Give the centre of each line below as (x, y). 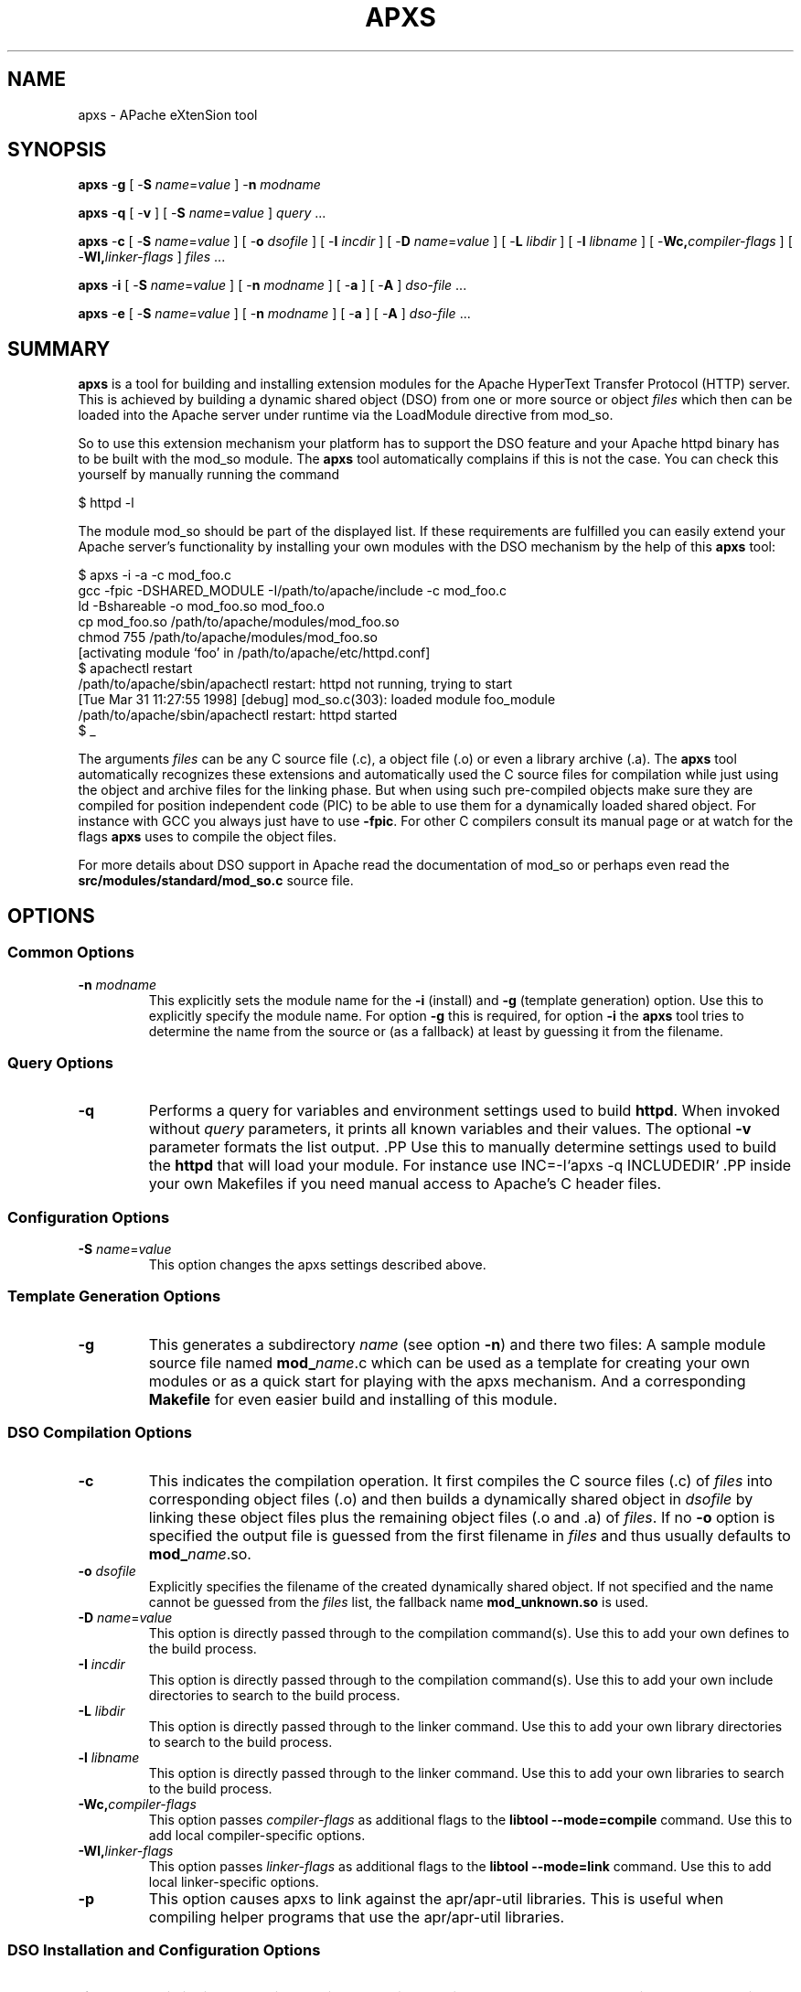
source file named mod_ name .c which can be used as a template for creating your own (449, 1362)
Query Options (61, 1062)
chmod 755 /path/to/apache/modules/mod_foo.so (228, 637)
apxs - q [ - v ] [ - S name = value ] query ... (202, 213)
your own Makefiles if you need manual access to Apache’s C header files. (405, 1184)
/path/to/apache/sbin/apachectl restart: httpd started (238, 715)
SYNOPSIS (57, 150)
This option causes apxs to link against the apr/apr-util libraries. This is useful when (436, 1898)
